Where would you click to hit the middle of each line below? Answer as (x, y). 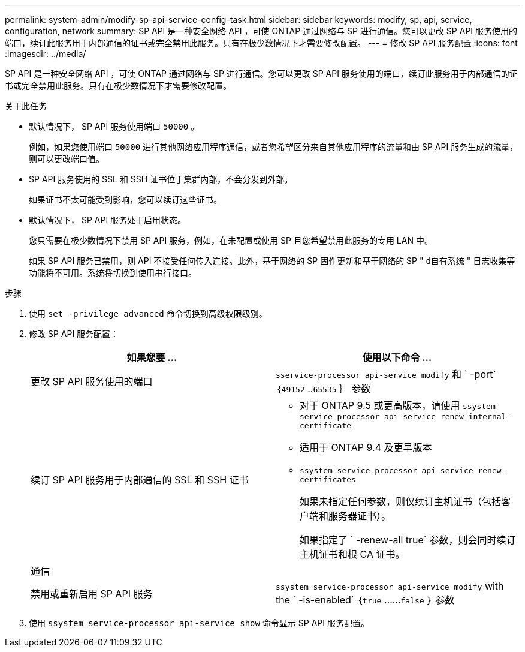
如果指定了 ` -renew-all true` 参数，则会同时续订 (408, 540)
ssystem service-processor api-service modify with (390, 586)
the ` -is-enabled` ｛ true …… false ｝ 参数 (365, 600)
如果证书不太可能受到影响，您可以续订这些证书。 (125, 199)
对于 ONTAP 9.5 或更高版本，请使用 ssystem (398, 405)
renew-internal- (476, 417)
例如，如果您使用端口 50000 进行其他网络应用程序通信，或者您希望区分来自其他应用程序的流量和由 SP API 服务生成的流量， (274, 147)
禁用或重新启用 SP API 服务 (92, 594)
